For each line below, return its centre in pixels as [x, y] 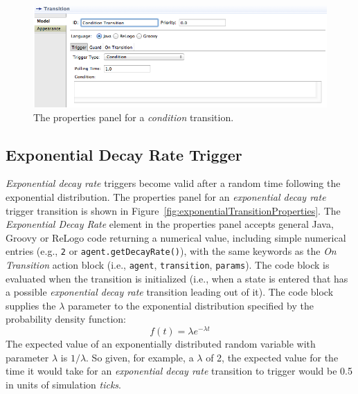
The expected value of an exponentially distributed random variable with [161, 344]
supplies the [31, 305]
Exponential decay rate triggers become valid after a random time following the [173, 183]
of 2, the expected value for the [272, 357]
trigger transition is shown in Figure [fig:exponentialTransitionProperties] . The [173, 210]
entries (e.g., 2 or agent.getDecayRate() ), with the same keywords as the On [171, 251]
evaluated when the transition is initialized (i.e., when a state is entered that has [177, 278]
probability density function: [66, 319]
